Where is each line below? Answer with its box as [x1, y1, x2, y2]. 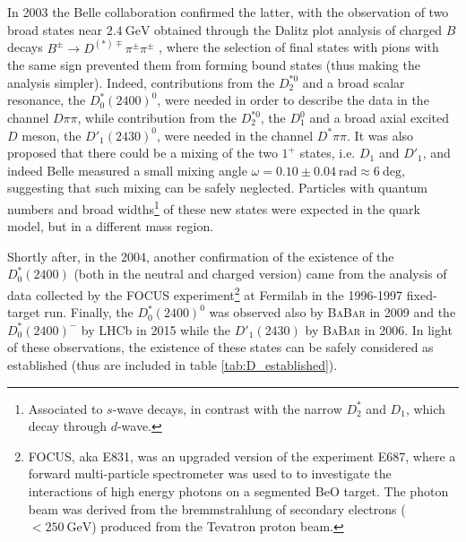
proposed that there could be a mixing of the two [7, 143, 278, 162]
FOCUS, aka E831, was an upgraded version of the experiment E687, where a [28, 446, 456, 465]
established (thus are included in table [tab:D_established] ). [7, 356, 338, 374]
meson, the [22, 125, 82, 144]
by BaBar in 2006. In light [305, 320, 453, 339]
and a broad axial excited [309, 108, 450, 126]
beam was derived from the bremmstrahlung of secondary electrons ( [28, 499, 406, 518]
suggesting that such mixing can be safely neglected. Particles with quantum [7, 178, 427, 197]
